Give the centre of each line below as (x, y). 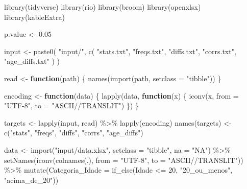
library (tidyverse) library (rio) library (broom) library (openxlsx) (103, 7)
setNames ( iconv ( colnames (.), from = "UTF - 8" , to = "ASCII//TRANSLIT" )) (124, 160)
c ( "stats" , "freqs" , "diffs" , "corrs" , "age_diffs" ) (74, 133)
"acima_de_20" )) (31, 180)
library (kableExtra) (34, 17)
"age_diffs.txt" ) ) (32, 61)
